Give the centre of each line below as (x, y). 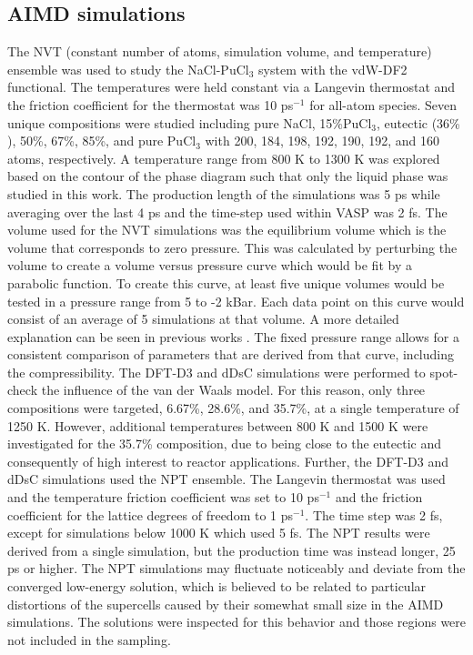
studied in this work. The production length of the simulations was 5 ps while (224, 193)
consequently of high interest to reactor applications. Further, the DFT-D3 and (228, 461)
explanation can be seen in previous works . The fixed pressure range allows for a (233, 336)
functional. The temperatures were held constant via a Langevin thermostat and (231, 87)
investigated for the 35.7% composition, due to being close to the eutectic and (225, 443)
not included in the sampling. (89, 639)
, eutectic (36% (418, 122)
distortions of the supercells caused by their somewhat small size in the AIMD (226, 604)
